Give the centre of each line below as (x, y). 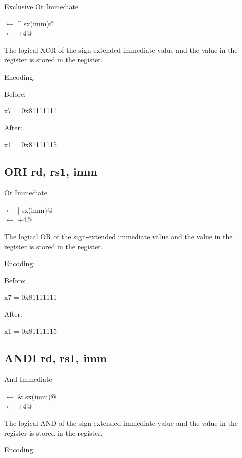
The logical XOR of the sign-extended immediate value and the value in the (121, 50)
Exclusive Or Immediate (42, 6)
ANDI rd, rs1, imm (56, 358)
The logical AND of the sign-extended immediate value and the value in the (121, 423)
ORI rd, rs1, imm (51, 172)
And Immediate (28, 379)
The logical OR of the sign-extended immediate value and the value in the (118, 236)
